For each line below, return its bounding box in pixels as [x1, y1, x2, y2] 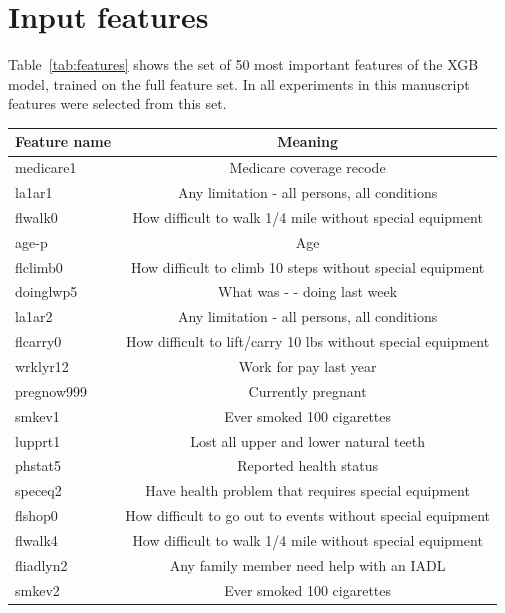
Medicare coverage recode [229, 157, 386, 178]
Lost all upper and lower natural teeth [190, 430, 426, 451]
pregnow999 [15, 380, 87, 401]
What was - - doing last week [218, 281, 398, 302]
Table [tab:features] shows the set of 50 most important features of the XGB [8, 54, 479, 75]
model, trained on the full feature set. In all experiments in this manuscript [8, 73, 470, 94]
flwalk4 [15, 529, 58, 550]
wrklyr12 [15, 356, 69, 376]
